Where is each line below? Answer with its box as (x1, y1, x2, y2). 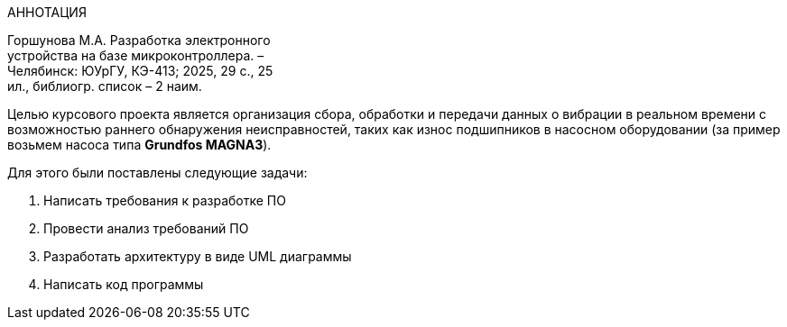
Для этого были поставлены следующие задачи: (7, 165, 308, 180)
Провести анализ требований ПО (43, 221, 249, 236)
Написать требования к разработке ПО (43, 193, 286, 208)
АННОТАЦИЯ (7, 5, 87, 20)
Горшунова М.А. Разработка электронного (7, 32, 271, 48)
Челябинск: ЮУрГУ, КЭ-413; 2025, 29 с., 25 (7, 63, 273, 78)
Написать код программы (43, 277, 204, 292)
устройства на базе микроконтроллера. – (7, 48, 264, 63)
